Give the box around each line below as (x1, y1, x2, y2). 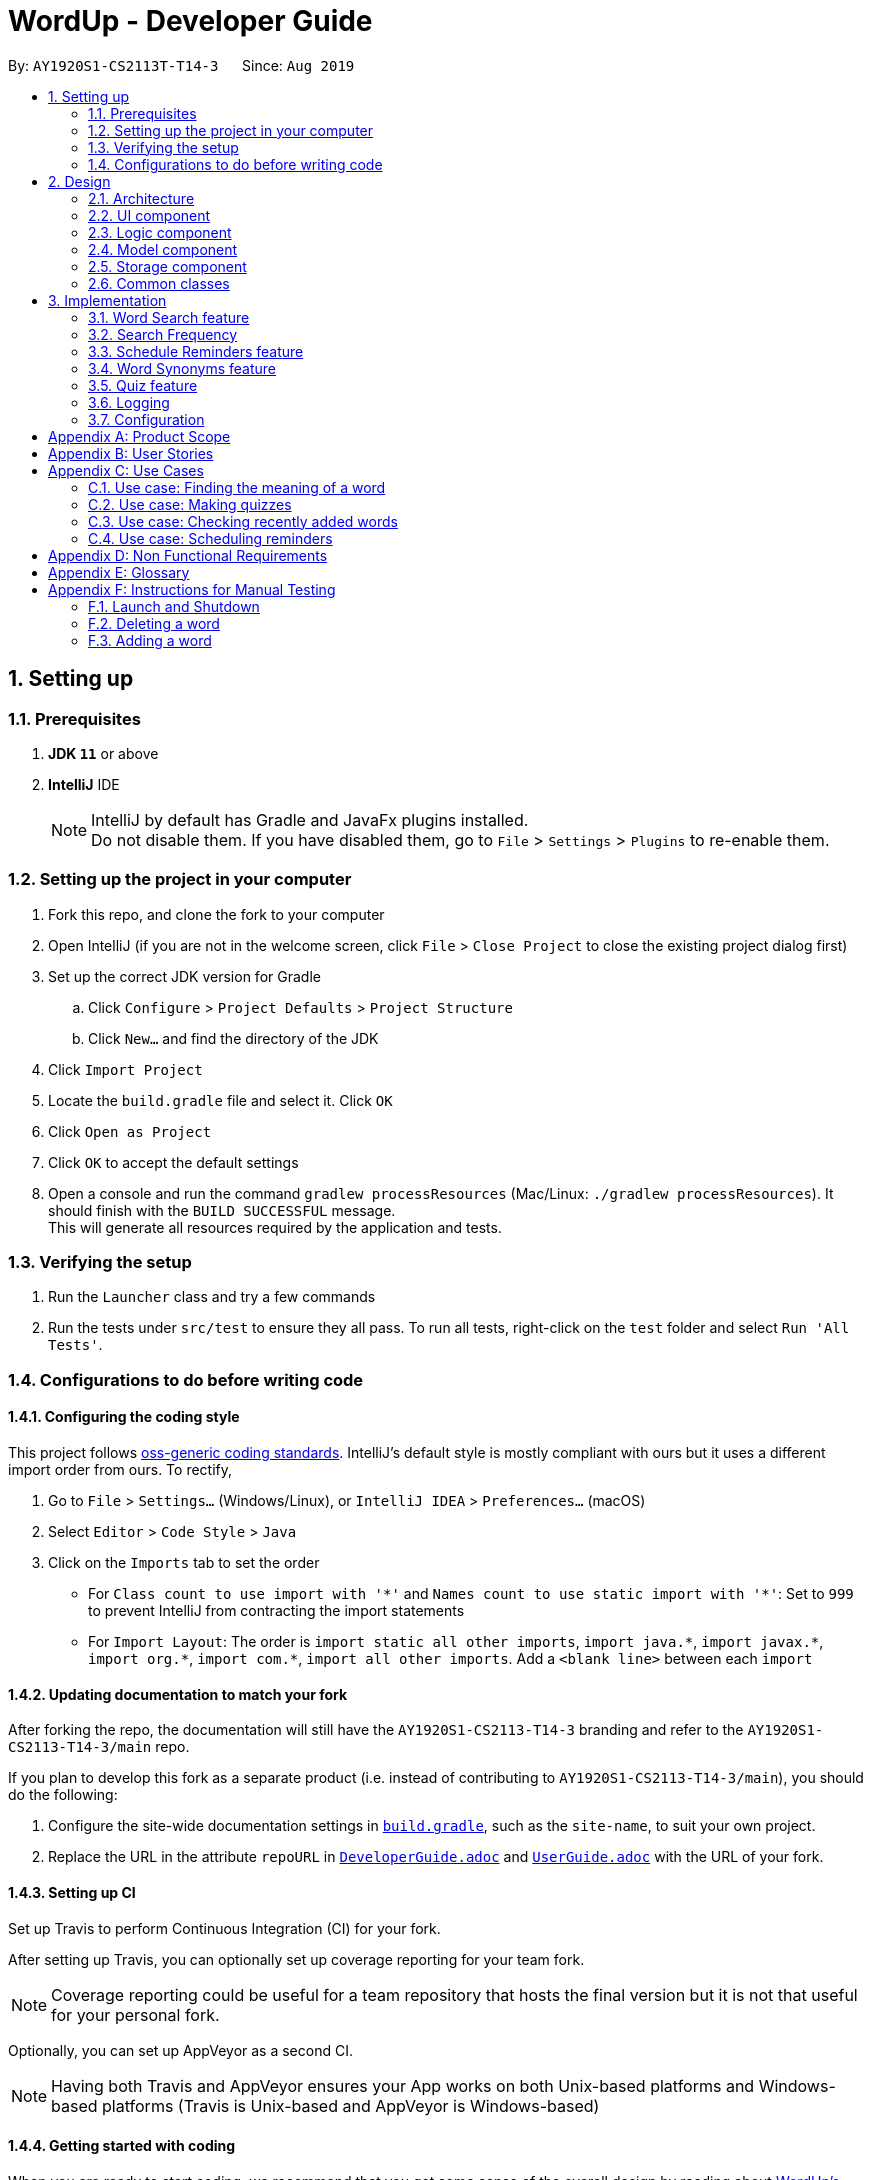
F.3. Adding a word (88, 631, 212, 649)
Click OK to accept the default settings (48, 1153, 299, 1171)
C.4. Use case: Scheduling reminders (88, 529, 333, 547)
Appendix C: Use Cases (48, 461, 204, 479)
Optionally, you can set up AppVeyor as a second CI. (8, 2041, 353, 2059)
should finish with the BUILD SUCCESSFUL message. (48, 1201, 396, 1219)
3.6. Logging (88, 393, 170, 411)
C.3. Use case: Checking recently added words (88, 512, 398, 530)
